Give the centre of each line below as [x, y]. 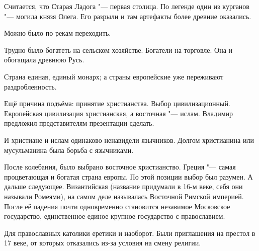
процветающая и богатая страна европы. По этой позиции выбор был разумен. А [128, 176]
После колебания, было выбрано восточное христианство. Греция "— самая [120, 167]
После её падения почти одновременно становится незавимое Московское [117, 206]
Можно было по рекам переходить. [58, 33]
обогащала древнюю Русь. [44, 60]
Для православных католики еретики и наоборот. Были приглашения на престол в [130, 233]
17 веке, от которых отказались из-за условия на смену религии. [103, 243]
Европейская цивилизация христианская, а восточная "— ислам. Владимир [119, 113]
